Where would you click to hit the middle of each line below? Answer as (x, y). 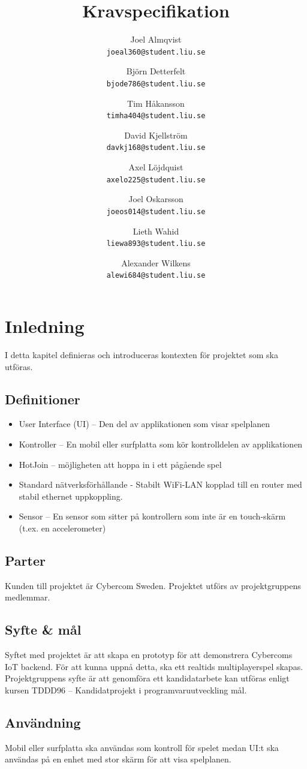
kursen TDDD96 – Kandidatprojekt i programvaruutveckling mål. (126, 690)
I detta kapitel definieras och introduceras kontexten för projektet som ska (142, 355)
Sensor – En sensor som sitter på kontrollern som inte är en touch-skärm (152, 516)
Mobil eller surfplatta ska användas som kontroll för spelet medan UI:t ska (142, 747)
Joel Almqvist (156, 39)
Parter (25, 560)
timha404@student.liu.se (156, 116)
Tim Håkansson (156, 103)
